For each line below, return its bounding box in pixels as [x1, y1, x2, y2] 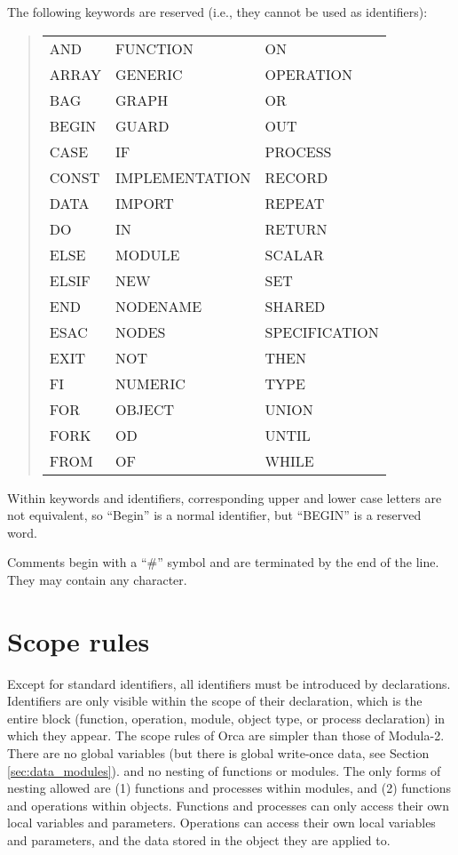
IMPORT [115, 192, 174, 213]
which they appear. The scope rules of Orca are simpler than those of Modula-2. [7, 726, 445, 745]
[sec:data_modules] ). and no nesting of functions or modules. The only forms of [7, 761, 441, 779]
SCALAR [265, 244, 324, 265]
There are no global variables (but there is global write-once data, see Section [7, 744, 430, 763]
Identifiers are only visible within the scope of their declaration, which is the [7, 691, 422, 710]
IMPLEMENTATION [115, 166, 251, 188]
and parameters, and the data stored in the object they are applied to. [7, 831, 391, 850]
